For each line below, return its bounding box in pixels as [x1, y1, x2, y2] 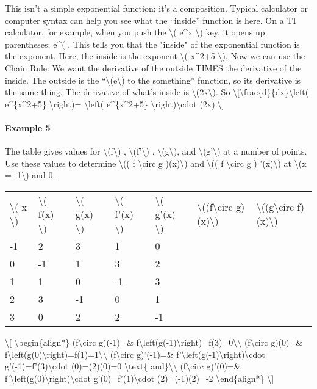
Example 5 [5, 121, 51, 134]
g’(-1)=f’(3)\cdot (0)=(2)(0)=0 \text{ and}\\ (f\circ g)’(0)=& [5, 360, 241, 373]
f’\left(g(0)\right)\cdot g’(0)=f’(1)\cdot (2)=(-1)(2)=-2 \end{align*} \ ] [5, 371, 274, 384]
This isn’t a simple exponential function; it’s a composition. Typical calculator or [5, 2, 308, 14]
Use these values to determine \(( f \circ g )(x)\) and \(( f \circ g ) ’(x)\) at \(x [5, 156, 307, 169]
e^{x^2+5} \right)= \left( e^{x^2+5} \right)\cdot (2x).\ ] [5, 97, 224, 110]
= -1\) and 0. [5, 169, 55, 181]
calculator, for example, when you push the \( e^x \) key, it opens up [5, 26, 265, 38]
